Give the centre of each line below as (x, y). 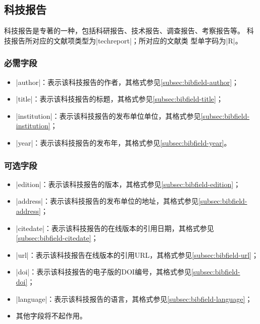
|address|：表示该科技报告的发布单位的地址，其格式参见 (107, 201)
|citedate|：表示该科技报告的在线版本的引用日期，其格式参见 (115, 228)
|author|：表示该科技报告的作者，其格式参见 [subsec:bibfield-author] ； (127, 82)
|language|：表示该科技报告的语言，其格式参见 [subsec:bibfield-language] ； (134, 298)
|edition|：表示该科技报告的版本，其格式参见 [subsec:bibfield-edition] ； (128, 184)
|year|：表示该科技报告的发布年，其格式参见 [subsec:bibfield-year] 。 (123, 142)
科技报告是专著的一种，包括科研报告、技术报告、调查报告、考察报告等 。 (124, 31)
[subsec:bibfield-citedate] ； (57, 238)
